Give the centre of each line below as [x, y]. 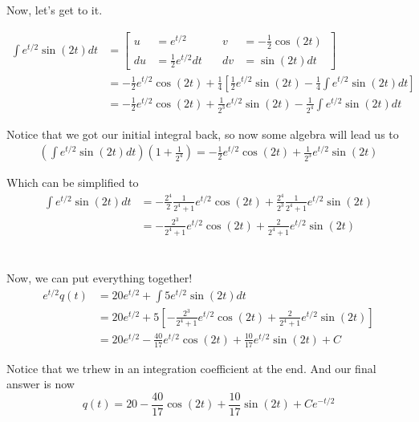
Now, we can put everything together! [100, 277]
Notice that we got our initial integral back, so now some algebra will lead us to [203, 134]
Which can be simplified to [73, 183]
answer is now [41, 384]
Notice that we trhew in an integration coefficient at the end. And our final [191, 368]
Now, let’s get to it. [55, 10]
